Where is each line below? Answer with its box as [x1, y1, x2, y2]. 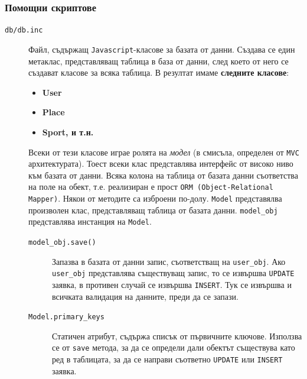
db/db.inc [5, 26, 43, 35]
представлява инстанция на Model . [28, 215, 152, 228]
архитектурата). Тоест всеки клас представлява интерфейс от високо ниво [28, 157, 293, 170]
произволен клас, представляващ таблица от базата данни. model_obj [28, 203, 278, 216]
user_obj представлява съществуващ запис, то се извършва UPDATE [52, 267, 295, 279]
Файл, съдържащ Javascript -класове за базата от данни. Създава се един [28, 43, 295, 55]
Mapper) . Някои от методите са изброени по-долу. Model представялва [28, 192, 282, 204]
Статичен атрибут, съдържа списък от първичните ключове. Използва [52, 329, 302, 342]
